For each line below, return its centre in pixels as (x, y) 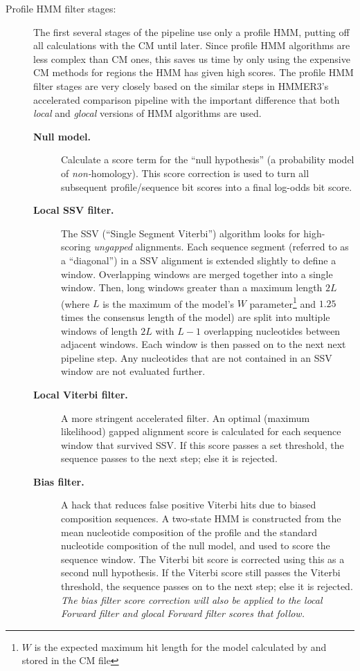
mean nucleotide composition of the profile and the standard (189, 532)
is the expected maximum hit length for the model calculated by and (180, 646)
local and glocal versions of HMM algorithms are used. (147, 113)
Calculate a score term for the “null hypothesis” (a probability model (208, 159)
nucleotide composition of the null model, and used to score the (196, 545)
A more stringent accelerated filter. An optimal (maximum (186, 417)
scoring (76, 247)
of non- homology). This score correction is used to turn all (185, 173)
